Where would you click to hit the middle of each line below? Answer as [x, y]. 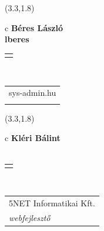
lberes [17, 39]
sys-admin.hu [33, 93]
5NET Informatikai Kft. [52, 203]
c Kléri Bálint [33, 138]
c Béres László [34, 27]
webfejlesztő [30, 217]
